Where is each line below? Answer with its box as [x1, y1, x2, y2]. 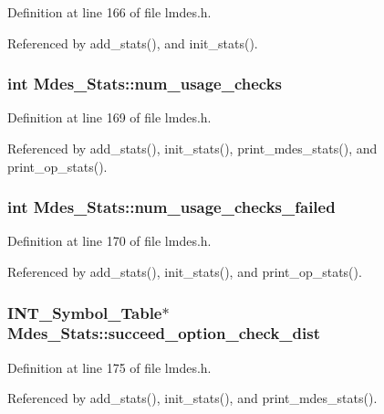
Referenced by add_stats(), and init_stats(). [7, 33, 258, 52]
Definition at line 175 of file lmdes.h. [7, 357, 212, 377]
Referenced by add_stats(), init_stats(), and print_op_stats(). [7, 262, 362, 281]
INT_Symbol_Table [7, 301, 162, 324]
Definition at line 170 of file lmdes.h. [7, 231, 212, 250]
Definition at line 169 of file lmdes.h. [7, 108, 212, 127]
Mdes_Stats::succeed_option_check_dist [7, 322, 320, 345]
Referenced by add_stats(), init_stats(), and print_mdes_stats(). [7, 388, 378, 408]
